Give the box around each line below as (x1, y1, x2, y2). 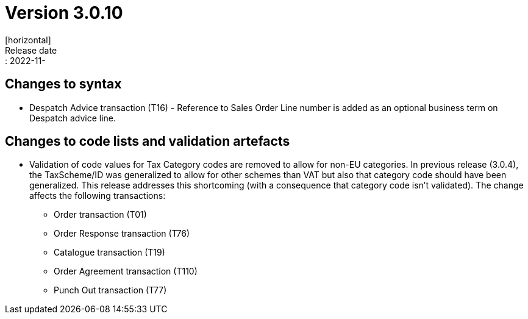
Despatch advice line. (29, 112, 116, 123)
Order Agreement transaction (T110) (54, 266, 198, 277)
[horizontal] (5, 34, 51, 45)
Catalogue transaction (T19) (54, 247, 165, 258)
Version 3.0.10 (5, 2, 123, 23)
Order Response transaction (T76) (54, 228, 190, 239)
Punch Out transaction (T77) (54, 285, 167, 296)
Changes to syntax (5, 76, 122, 92)
